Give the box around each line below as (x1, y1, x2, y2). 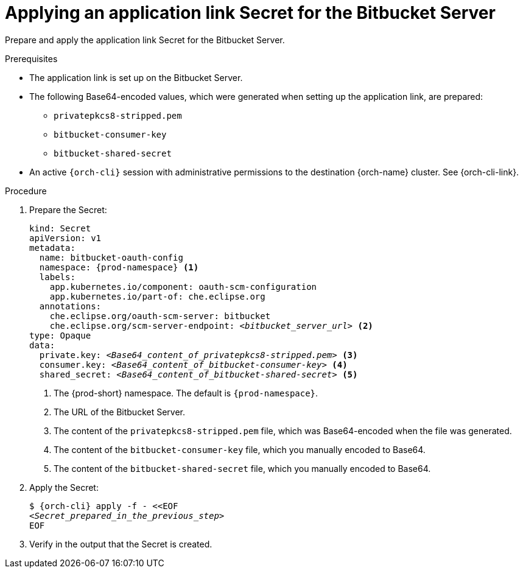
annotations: (39, 301, 102, 311)
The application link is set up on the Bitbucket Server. (29, 72, 243, 83)
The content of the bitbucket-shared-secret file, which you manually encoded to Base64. (54, 463, 431, 474)
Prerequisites (5, 53, 58, 64)
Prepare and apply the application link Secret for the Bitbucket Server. (5, 34, 285, 45)
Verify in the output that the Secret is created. (29, 538, 212, 549)
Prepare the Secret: (29, 204, 107, 215)
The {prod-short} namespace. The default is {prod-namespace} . (54, 387, 318, 398)
